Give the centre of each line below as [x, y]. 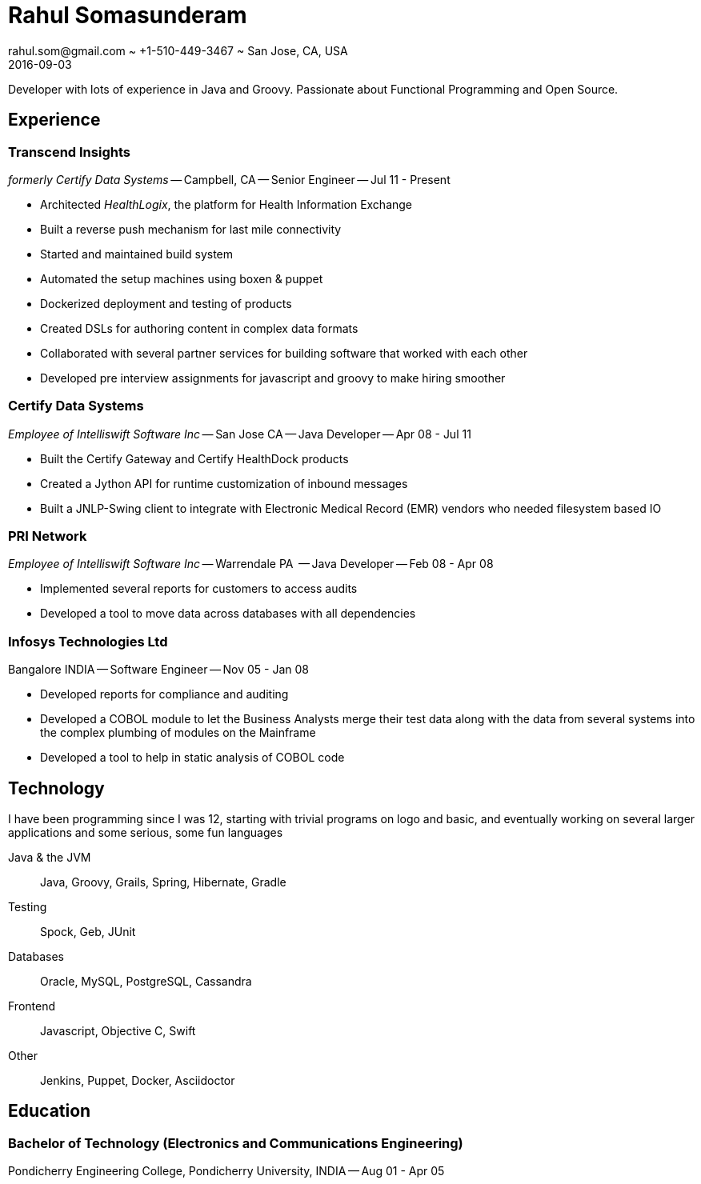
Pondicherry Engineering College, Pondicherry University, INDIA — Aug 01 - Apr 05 [226, 1171]
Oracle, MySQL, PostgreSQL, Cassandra [146, 982]
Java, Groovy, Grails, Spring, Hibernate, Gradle [163, 882]
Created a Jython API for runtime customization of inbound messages [224, 483]
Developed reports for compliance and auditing [164, 694]
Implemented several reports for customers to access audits [199, 589]
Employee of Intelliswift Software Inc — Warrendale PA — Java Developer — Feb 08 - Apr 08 [251, 564]
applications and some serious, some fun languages [146, 833]
